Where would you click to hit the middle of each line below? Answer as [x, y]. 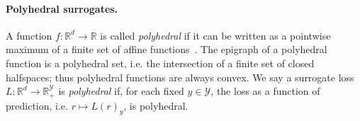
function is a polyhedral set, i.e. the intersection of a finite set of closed [160, 63]
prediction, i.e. [37, 105]
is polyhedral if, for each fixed [121, 91]
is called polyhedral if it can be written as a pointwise [215, 35]
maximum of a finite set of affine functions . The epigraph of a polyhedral [167, 49]
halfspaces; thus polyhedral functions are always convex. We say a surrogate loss [180, 77]
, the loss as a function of [265, 91]
